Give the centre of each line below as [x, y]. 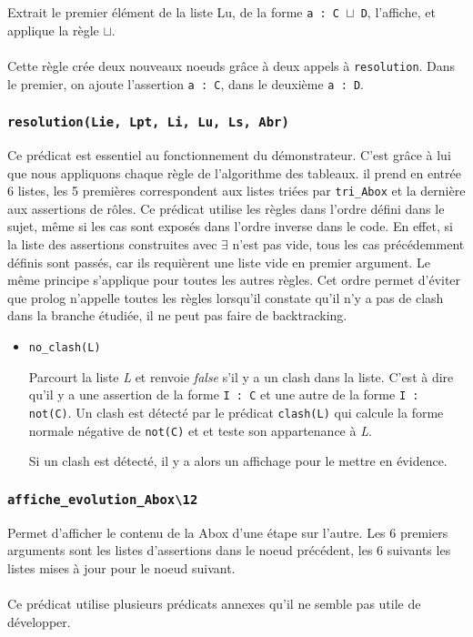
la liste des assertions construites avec [112, 243]
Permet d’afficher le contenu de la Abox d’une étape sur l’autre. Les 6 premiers [228, 532]
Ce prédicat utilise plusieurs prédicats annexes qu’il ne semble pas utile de [214, 603]
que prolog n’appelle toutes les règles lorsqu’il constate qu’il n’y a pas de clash [226, 297]
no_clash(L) [65, 347]
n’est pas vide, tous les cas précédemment [348, 243]
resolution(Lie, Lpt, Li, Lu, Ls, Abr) [148, 122]
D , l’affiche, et [398, 12]
